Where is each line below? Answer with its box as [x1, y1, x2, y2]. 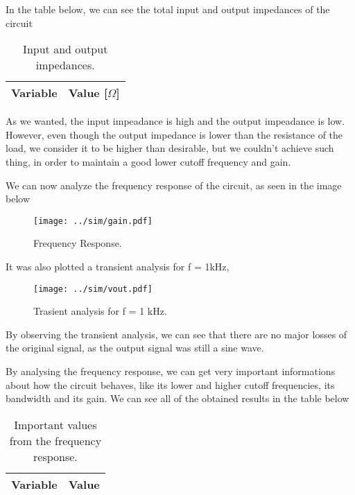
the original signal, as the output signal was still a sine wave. [6, 340, 264, 355]
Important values [14, 416, 97, 433]
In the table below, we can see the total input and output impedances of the [6, 2, 330, 16]
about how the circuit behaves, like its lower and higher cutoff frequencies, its [6, 377, 335, 392]
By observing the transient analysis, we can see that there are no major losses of [6, 327, 347, 341]
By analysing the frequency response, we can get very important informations [6, 364, 336, 379]
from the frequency [9, 432, 102, 449]
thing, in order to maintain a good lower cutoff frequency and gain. [6, 154, 291, 168]
